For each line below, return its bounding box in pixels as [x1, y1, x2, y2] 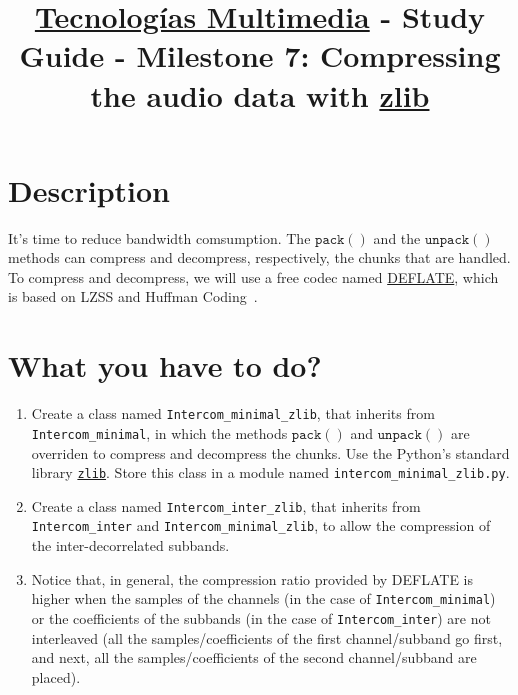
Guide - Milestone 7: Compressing [19, 35, 501, 76]
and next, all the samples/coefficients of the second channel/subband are [31, 647, 477, 668]
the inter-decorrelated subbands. [31, 535, 230, 556]
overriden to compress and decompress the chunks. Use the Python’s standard [31, 442, 510, 463]
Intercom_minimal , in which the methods [31, 422, 288, 443]
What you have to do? [8, 345, 322, 386]
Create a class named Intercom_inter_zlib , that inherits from [31, 495, 421, 516]
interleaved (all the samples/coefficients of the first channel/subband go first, [31, 627, 503, 648]
